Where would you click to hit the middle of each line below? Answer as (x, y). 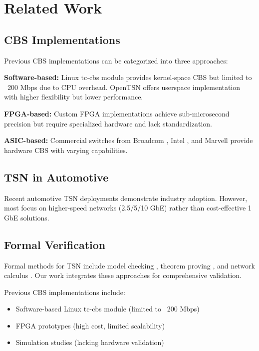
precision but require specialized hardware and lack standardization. (108, 123)
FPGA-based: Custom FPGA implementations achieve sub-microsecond (117, 113)
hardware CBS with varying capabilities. (66, 150)
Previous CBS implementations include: (65, 292)
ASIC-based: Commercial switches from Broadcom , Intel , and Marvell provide (129, 140)
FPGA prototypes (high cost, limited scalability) (90, 325)
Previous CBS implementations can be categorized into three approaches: (116, 60)
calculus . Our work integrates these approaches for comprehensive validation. (123, 275)
